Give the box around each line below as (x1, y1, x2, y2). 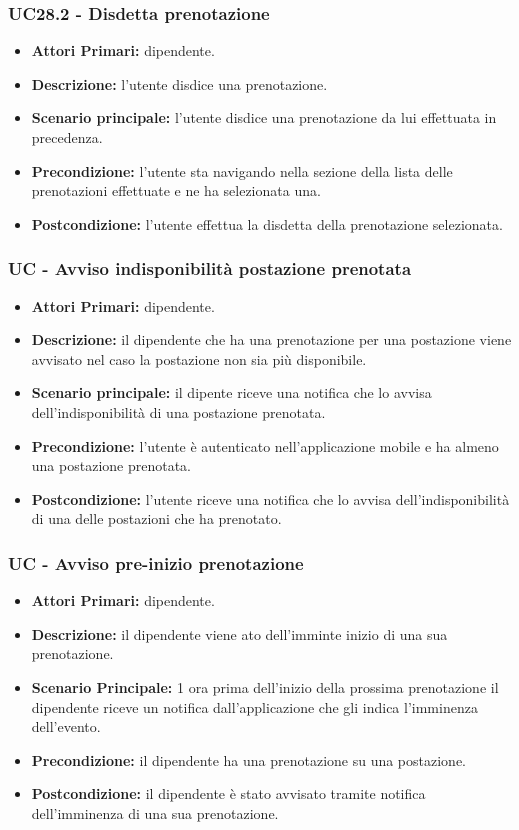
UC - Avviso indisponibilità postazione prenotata (8, 256, 412, 281)
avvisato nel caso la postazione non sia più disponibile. (31, 348, 367, 369)
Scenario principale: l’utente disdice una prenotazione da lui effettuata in (31, 107, 497, 128)
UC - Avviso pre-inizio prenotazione (8, 550, 304, 575)
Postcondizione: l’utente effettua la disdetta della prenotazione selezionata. (31, 213, 503, 234)
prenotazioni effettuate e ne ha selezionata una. (31, 180, 321, 201)
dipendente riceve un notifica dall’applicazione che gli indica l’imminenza (31, 696, 478, 717)
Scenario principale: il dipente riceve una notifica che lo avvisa (31, 382, 432, 403)
